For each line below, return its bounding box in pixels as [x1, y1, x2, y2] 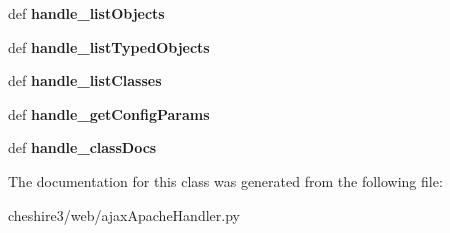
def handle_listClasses [8, 70, 162, 91]
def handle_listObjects [8, 3, 165, 23]
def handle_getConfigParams [8, 103, 210, 124]
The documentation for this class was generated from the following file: [8, 170, 443, 191]
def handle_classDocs [8, 137, 157, 158]
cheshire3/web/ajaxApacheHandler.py [8, 204, 240, 225]
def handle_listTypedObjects [8, 36, 210, 57]
